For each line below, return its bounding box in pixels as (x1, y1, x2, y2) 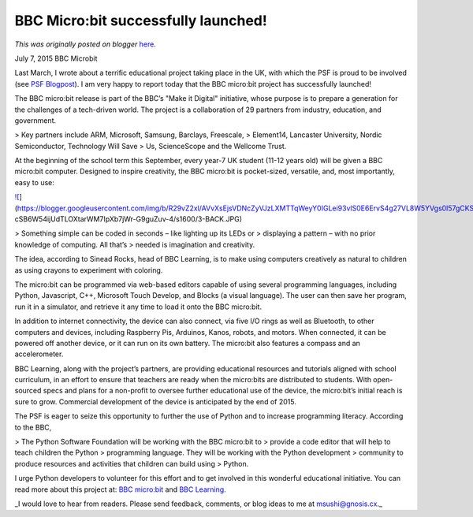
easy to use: (14, 177, 54, 187)
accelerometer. (14, 349, 64, 359)
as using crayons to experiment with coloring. (14, 265, 163, 275)
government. (14, 115, 57, 125)
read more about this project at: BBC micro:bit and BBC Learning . (14, 485, 226, 494)
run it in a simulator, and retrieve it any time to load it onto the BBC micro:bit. (14, 302, 263, 311)
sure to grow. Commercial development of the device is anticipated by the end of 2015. (14, 396, 297, 406)
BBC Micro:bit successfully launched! (14, 12, 267, 29)
